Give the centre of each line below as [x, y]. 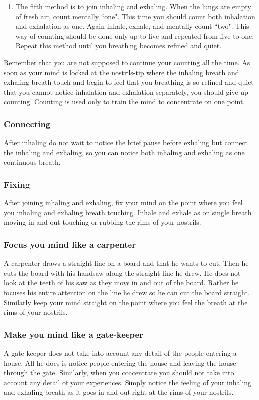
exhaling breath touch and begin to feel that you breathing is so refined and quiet [129, 82]
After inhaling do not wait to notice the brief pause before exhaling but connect [126, 142]
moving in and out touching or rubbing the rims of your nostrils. [103, 222]
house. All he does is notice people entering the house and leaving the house [120, 362]
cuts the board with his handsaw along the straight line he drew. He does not [122, 273]
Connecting [27, 123]
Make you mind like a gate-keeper [74, 334]
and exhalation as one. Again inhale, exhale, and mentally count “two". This [132, 26]
